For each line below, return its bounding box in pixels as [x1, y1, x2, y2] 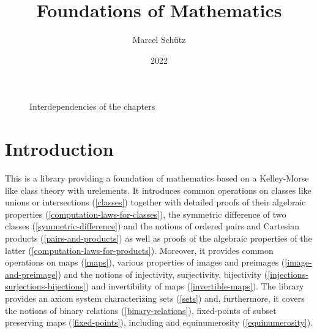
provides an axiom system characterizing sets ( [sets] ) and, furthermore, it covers [5, 291, 305, 304]
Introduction [5, 136, 114, 161]
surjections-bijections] [5, 280, 86, 293]
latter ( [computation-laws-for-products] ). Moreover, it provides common [5, 243, 274, 256]
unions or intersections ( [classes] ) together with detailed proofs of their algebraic [5, 196, 306, 209]
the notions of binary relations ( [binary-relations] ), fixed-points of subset [5, 304, 277, 316]
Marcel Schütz [132, 33, 186, 46]
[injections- [267, 267, 308, 280]
